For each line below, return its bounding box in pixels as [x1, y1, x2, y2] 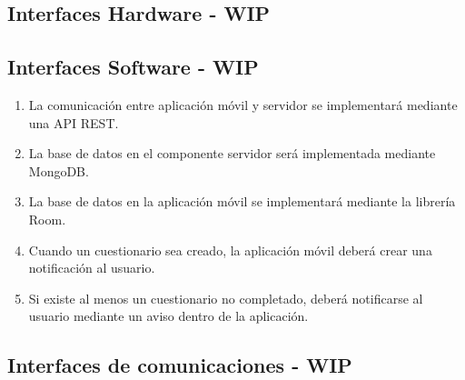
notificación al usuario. [28, 258, 155, 277]
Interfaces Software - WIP [7, 53, 259, 81]
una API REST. [28, 113, 119, 132]
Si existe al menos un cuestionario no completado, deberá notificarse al [28, 288, 423, 307]
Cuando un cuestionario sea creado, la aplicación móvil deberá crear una [28, 240, 432, 259]
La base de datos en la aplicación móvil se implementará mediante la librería [28, 192, 456, 211]
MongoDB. [28, 161, 89, 180]
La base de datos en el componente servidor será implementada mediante [28, 144, 436, 163]
